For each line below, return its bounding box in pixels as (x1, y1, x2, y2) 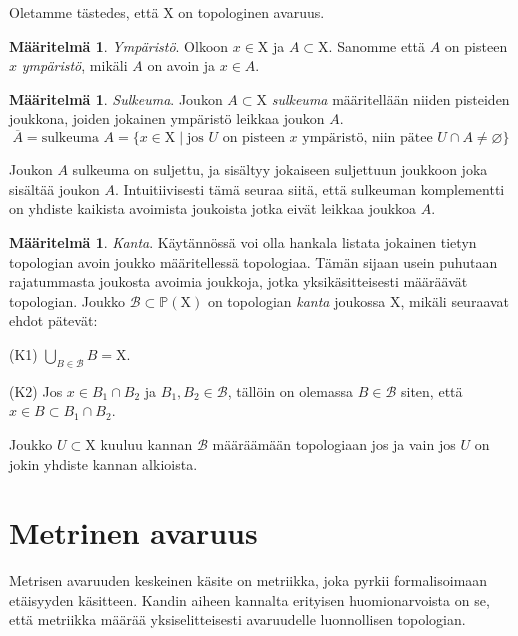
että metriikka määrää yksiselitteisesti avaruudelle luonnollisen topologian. (9, 609, 466, 630)
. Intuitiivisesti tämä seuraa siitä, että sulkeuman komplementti (114, 178, 505, 199)
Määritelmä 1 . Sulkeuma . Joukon (9, 88, 223, 109)
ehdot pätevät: (9, 310, 98, 331)
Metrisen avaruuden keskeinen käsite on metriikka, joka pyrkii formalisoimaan (9, 570, 488, 591)
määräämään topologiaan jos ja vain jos (212, 433, 456, 454)
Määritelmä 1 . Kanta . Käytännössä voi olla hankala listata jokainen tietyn (9, 231, 477, 252)
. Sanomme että (328, 35, 426, 56)
